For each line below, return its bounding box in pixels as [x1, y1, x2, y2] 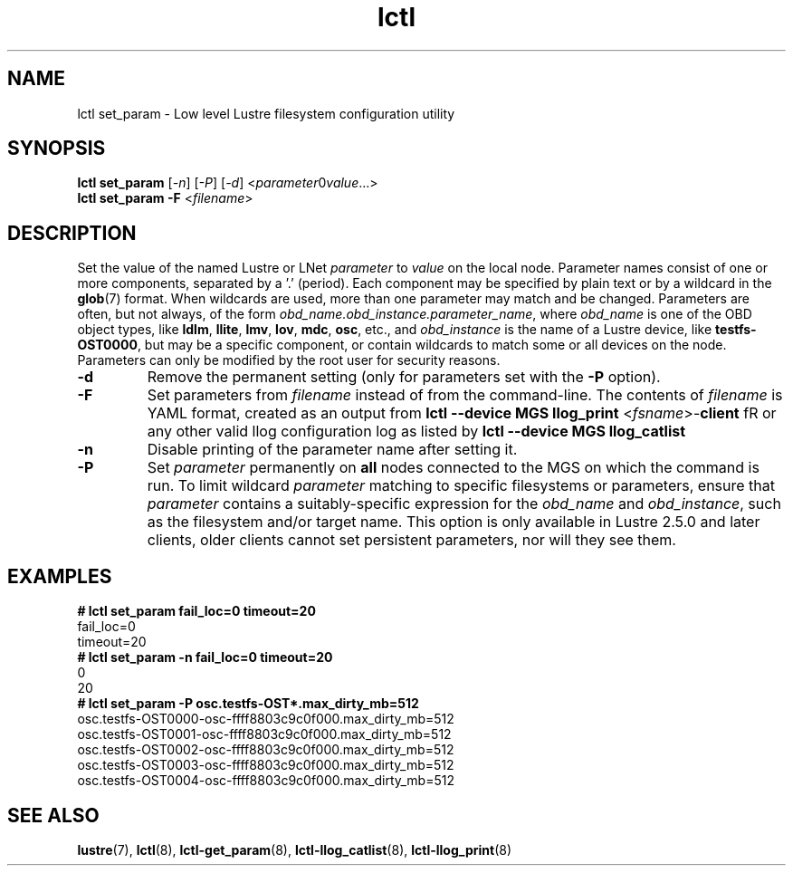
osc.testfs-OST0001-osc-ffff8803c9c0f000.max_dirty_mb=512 [77, 726, 452, 743]
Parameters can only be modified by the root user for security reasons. [77, 352, 501, 369]
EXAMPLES [7, 564, 112, 588]
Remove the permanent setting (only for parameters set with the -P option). [147, 368, 661, 387]
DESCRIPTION [7, 221, 137, 245]
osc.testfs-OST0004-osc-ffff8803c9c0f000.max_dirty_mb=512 [77, 772, 454, 789]
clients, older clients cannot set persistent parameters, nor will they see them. [147, 531, 676, 550]
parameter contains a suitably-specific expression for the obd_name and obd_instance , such [147, 494, 781, 513]
